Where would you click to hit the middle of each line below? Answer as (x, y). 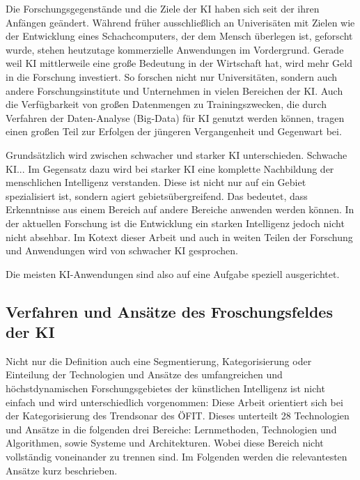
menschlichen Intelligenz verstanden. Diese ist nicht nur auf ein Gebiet (156, 182)
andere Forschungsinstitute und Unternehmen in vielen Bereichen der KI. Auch (174, 90)
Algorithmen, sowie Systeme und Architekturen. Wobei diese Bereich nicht (165, 443)
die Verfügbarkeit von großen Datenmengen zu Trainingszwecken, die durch (166, 104)
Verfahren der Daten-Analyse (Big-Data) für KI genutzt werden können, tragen (175, 117)
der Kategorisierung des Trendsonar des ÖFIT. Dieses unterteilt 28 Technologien (178, 416)
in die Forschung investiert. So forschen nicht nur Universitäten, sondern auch (172, 76)
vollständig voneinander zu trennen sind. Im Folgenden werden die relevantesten (177, 457)
